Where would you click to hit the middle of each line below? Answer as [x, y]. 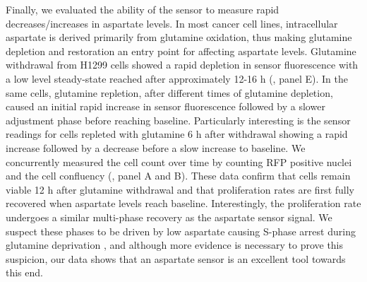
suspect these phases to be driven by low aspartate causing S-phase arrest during [181, 231]
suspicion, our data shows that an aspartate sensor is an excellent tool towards [176, 258]
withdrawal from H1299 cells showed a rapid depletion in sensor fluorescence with [182, 65]
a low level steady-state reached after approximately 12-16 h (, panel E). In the [177, 78]
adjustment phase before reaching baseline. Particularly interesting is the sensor [178, 120]
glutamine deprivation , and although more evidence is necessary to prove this [175, 245]
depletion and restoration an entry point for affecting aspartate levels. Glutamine [181, 51]
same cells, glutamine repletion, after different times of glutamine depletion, [169, 92]
